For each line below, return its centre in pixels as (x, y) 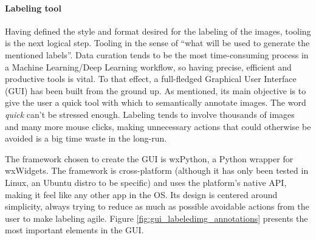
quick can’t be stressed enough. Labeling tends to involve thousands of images (150, 114)
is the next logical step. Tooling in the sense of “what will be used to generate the (157, 43)
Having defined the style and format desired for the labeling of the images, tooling (158, 31)
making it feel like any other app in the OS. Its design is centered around (141, 194)
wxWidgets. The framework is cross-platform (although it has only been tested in (157, 170)
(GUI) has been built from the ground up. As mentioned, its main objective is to (156, 90)
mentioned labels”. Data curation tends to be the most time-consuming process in (157, 54)
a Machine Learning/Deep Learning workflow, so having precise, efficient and (148, 67)
